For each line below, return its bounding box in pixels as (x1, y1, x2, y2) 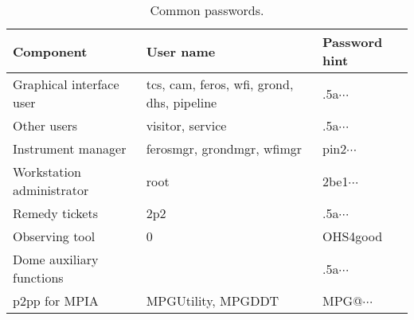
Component (13, 41, 88, 60)
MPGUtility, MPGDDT (146, 291, 279, 310)
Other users (13, 116, 78, 135)
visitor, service (146, 116, 227, 135)
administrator (13, 181, 89, 199)
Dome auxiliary (13, 250, 99, 268)
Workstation (13, 162, 81, 181)
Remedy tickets (13, 204, 98, 222)
